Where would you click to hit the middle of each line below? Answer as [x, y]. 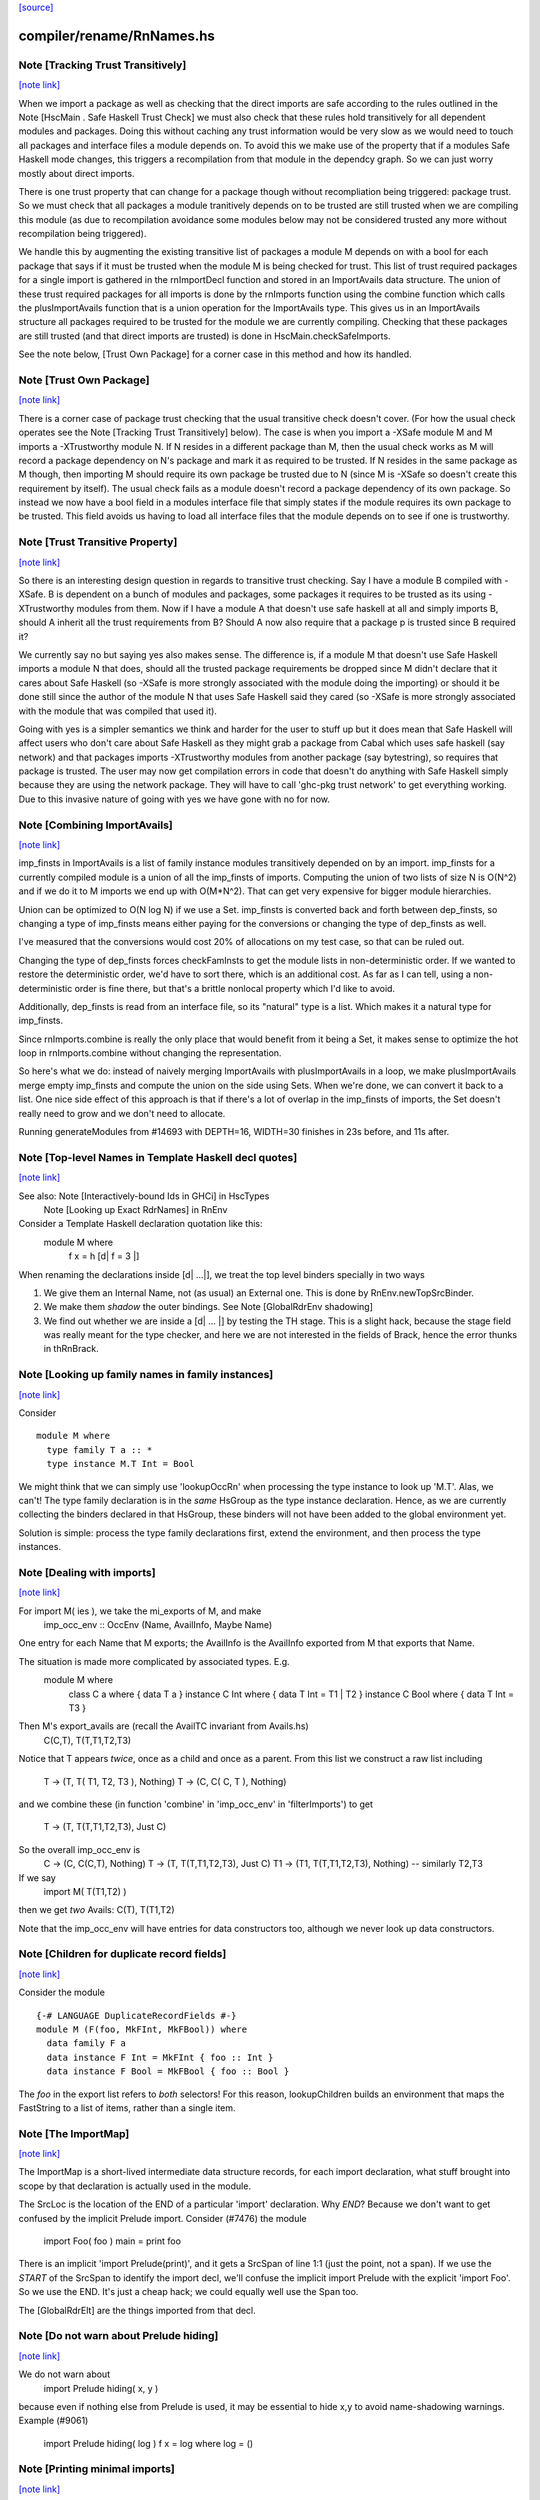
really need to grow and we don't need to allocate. [122, 1113]
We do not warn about [64, 2374]
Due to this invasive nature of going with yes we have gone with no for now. [174, 799]
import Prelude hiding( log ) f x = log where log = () [148, 2443]
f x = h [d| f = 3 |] [104, 1256]
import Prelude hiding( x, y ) [101, 2388]
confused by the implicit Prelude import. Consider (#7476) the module [162, 2218]
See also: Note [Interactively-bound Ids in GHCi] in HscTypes [144, 1196]
